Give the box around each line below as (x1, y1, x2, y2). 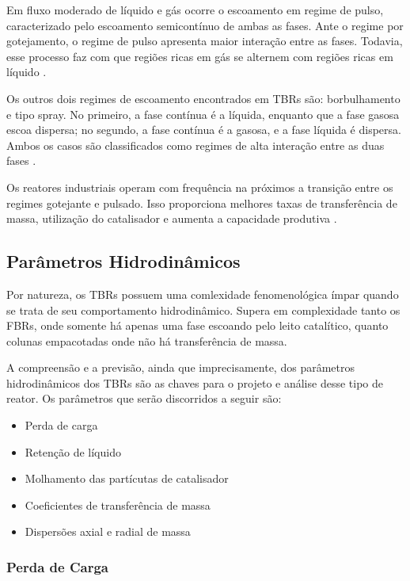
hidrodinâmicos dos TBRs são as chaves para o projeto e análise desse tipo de (6, 374, 383, 391)
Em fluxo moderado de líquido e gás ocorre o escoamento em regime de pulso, (6, 2, 384, 17)
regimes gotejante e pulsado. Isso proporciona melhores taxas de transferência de (6, 194, 397, 211)
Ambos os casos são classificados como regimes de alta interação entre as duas (6, 136, 385, 153)
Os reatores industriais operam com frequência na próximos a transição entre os (6, 178, 393, 195)
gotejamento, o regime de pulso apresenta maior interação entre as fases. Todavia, (6, 32, 403, 49)
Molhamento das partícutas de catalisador (25, 470, 229, 487)
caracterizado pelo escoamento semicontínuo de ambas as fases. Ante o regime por (6, 17, 404, 33)
